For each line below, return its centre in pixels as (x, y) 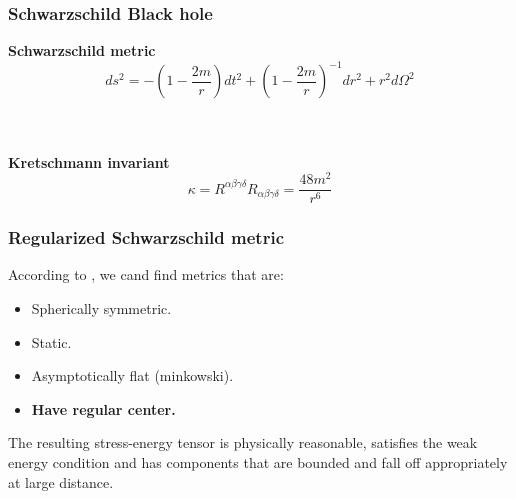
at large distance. (61, 481)
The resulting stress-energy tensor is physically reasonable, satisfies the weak (243, 442)
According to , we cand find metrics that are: (146, 274)
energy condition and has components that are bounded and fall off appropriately (258, 462)
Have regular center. (103, 408)
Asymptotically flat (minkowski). (132, 375)
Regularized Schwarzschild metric (146, 237)
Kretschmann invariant (89, 161)
